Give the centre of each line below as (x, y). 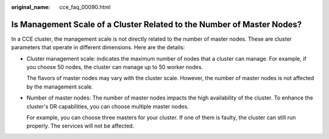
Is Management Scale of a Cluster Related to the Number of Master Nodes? (157, 24)
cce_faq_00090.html (85, 7)
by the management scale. (60, 86)
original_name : (31, 7)
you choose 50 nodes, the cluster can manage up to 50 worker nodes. (115, 67)
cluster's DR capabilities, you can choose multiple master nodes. (108, 106)
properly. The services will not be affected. (80, 126)
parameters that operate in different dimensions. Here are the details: (98, 47)
